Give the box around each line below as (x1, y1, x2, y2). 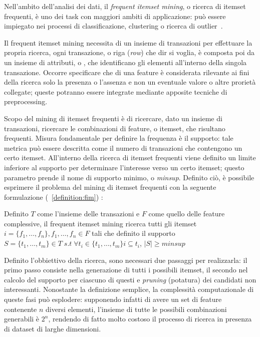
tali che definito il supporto (92, 228, 175, 238)
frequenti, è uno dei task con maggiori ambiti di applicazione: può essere (4, 11, 226, 21)
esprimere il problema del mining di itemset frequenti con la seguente (4, 182, 216, 192)
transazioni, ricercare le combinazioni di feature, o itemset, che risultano (4, 123, 225, 133)
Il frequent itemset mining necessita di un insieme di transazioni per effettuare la (4, 37, 252, 48)
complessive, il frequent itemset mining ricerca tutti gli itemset (4, 218, 197, 228)
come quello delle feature (148, 208, 225, 219)
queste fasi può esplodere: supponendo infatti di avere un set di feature (4, 294, 222, 304)
